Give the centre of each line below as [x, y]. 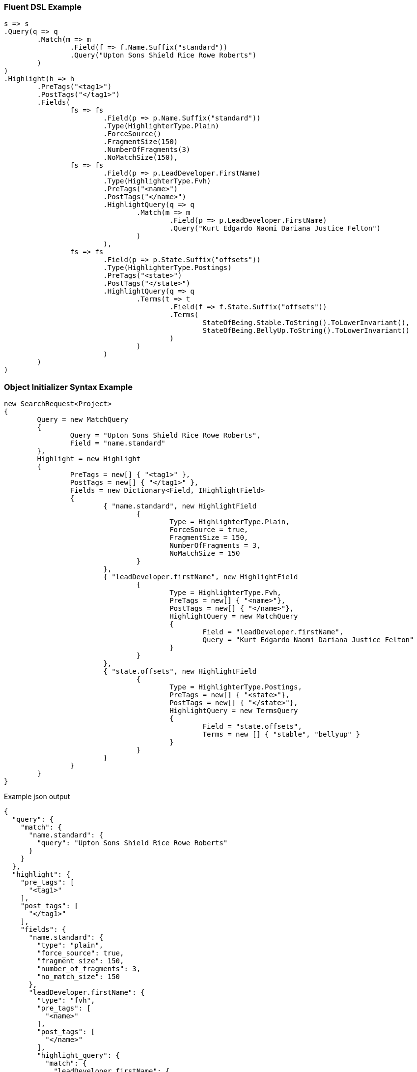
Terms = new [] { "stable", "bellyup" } [281, 734]
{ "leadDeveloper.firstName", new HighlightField [201, 577]
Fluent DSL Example [43, 7]
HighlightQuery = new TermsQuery [234, 711]
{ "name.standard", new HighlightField [180, 506]
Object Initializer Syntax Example [68, 387]
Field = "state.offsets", [252, 727]
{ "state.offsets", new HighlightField [180, 671]
